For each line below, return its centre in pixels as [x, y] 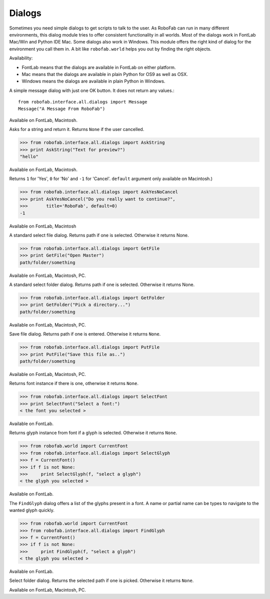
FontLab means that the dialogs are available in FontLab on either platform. [99, 67]
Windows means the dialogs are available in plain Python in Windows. [93, 81]
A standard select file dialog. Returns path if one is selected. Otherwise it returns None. [99, 235]
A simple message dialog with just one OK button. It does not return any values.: [92, 90]
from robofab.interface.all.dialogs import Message [83, 102]
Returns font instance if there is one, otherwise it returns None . [74, 383]
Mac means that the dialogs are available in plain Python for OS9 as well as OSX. [105, 74]
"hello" [29, 157]
